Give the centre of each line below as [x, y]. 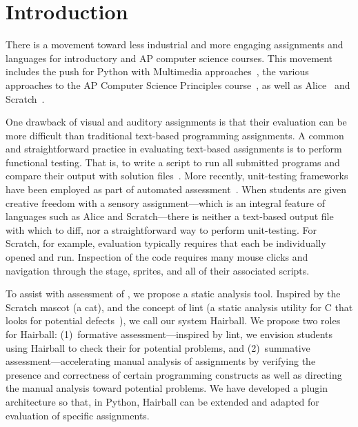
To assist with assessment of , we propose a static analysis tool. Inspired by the [173, 294]
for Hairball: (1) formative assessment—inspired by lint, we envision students [169, 334]
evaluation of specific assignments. [78, 415]
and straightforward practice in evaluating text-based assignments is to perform [174, 149]
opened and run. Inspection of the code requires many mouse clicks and [157, 257]
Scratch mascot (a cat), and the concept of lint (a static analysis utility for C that [179, 307]
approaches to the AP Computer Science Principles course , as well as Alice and [178, 85]
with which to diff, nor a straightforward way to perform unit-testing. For [161, 229]
